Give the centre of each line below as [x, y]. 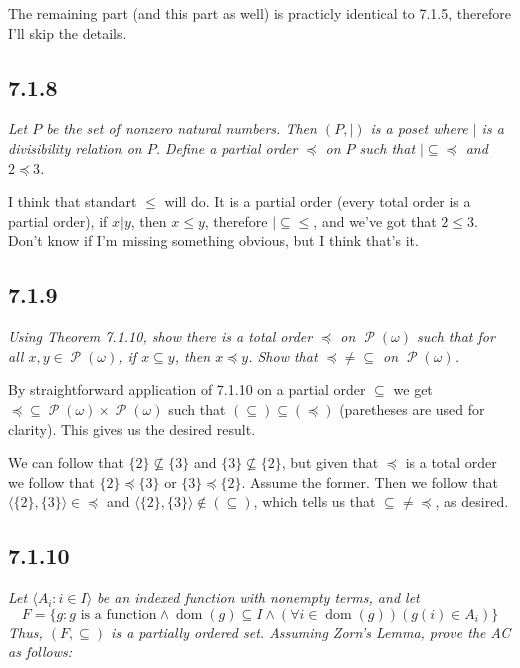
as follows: [40, 651]
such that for [455, 336]
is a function [118, 614]
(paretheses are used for [412, 408]
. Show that [283, 355]
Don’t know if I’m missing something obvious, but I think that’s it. [213, 240]
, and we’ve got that [375, 220]
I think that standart [72, 201]
